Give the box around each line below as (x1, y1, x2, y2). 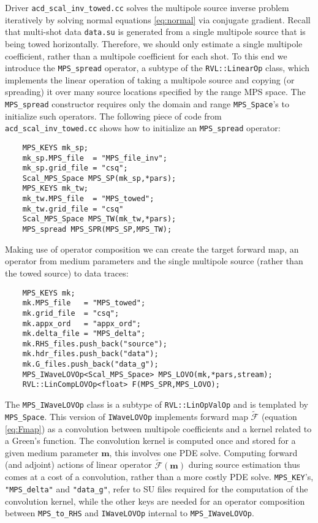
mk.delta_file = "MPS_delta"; (22, 329, 146, 338)
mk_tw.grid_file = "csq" (22, 204, 124, 213)
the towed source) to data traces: (5, 266, 129, 279)
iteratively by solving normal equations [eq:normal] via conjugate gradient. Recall (5, 13, 311, 26)
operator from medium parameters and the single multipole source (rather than (5, 254, 303, 267)
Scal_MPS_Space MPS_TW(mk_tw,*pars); (22, 215, 176, 224)
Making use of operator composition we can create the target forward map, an (5, 242, 299, 255)
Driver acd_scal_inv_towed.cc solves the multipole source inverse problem (5, 1, 289, 13)
